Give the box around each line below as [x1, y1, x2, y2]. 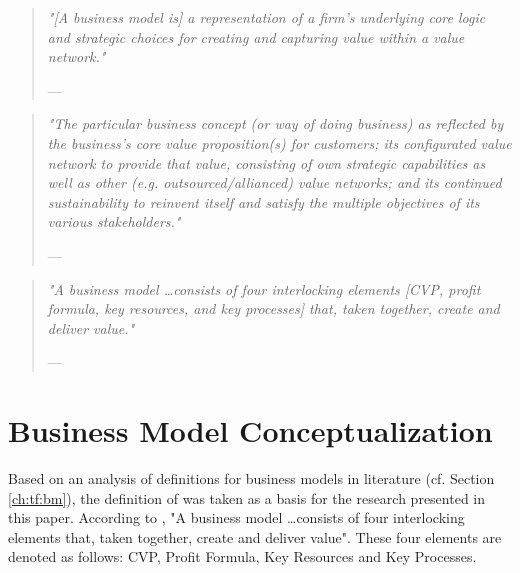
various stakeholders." [47, 211, 181, 232]
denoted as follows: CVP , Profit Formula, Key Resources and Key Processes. [8, 546, 477, 567]
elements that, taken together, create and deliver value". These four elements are [8, 526, 502, 547]
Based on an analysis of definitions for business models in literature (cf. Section [8, 468, 495, 489]
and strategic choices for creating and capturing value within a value [47, 26, 465, 47]
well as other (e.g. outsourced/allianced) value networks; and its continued [47, 172, 502, 193]
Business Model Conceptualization [8, 410, 493, 451]
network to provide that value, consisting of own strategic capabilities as [47, 152, 486, 173]
